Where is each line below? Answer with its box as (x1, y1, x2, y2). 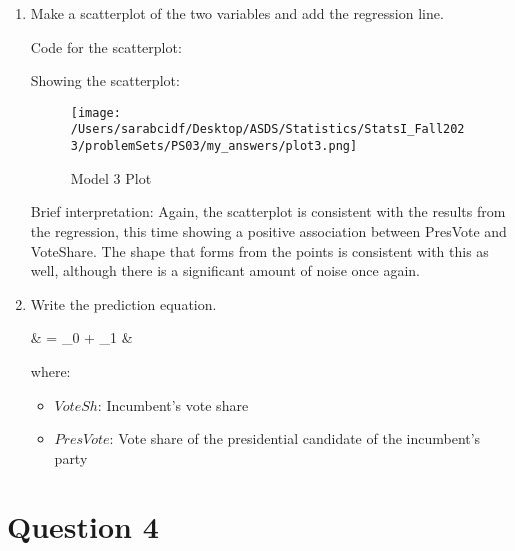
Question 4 (7, 506, 159, 547)
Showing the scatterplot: (30, 70, 180, 91)
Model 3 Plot (70, 167, 152, 188)
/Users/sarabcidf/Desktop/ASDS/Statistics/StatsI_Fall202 (70, 122, 465, 137)
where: (30, 360, 71, 381)
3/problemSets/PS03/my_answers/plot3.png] (70, 139, 358, 154)
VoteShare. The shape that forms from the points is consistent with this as (30, 240, 489, 261)
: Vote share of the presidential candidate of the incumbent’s (109, 428, 481, 449)
